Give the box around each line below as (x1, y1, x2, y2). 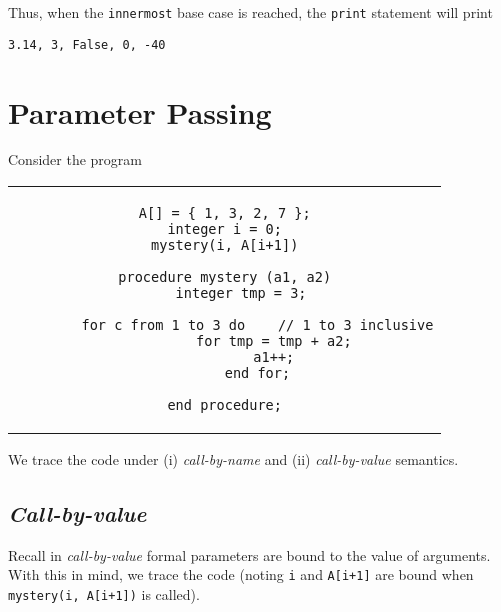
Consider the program (8, 149, 142, 170)
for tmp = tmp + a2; (196, 333, 352, 350)
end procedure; (167, 397, 282, 414)
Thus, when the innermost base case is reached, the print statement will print (8, 2, 493, 22)
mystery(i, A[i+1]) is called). (8, 584, 200, 605)
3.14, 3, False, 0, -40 (8, 37, 166, 52)
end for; (224, 365, 291, 382)
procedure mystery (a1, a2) (118, 269, 332, 286)
